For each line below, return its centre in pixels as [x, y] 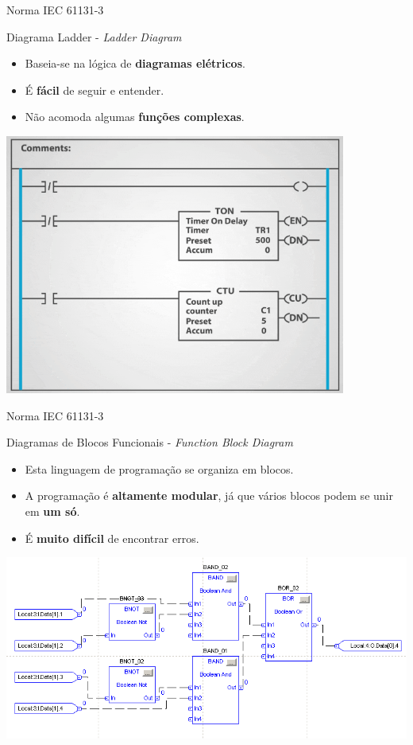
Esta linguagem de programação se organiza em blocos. [159, 468]
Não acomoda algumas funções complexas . [135, 117]
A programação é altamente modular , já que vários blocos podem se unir [209, 495]
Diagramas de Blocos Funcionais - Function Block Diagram [150, 442]
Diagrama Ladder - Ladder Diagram [94, 36]
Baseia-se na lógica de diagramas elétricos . [135, 63]
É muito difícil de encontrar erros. [112, 538]
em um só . [52, 511]
